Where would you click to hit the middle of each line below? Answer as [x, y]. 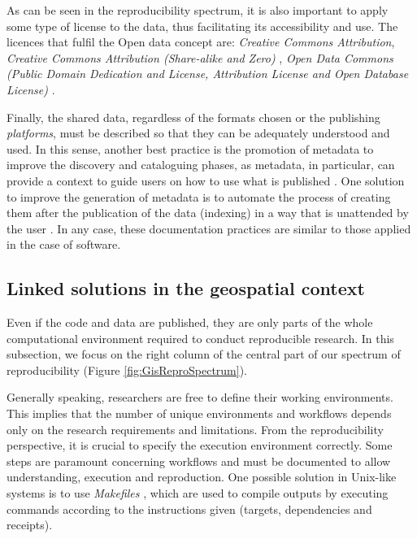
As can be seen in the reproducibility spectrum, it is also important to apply [198, 10]
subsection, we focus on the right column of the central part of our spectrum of [204, 354]
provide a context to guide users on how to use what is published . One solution [206, 180]
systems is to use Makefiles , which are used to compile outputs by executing [198, 493]
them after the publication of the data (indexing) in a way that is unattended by [208, 213]
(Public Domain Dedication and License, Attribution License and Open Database [208, 74]
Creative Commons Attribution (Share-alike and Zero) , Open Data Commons [200, 57]
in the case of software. [64, 244]
